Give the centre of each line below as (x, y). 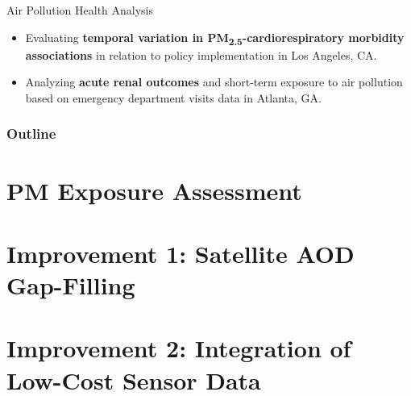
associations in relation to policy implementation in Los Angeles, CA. (201, 54)
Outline (31, 133)
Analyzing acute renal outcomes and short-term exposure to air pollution (214, 82)
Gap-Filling (71, 285)
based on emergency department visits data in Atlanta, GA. (173, 97)
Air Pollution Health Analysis (80, 10)
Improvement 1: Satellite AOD (181, 253)
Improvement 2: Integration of (179, 348)
